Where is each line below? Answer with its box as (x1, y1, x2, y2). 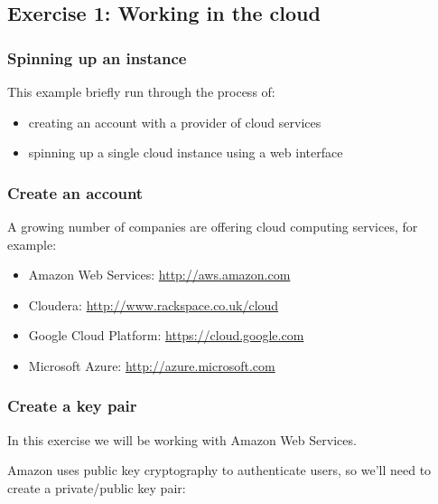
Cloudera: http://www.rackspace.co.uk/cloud (28, 295, 279, 314)
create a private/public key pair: (7, 478, 186, 497)
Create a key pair (7, 395, 137, 417)
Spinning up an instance (7, 46, 187, 69)
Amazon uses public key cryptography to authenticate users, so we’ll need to (7, 461, 432, 480)
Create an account (7, 181, 144, 204)
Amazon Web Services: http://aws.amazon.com (28, 265, 291, 284)
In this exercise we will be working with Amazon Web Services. (7, 430, 357, 449)
